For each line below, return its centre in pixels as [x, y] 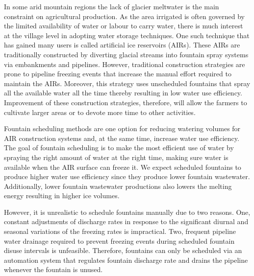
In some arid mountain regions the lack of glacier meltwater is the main [112, 6]
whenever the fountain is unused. [53, 269]
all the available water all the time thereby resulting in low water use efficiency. [123, 93]
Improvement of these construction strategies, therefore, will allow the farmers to [126, 102]
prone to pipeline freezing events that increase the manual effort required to [118, 74]
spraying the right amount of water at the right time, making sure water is [116, 157]
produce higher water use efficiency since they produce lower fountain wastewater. [127, 176]
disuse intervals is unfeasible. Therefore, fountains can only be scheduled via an [123, 250]
